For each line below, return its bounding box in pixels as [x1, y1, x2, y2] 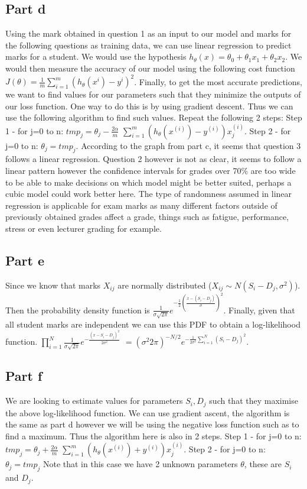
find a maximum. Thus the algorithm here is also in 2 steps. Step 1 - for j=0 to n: [5, 429, 302, 442]
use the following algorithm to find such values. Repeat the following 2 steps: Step [5, 111, 302, 124]
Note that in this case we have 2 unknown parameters [43, 458, 238, 470]
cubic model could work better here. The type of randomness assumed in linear [5, 187, 292, 200]
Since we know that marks [5, 278, 101, 291]
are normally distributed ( [117, 278, 212, 291]
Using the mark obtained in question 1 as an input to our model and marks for [5, 27, 292, 40]
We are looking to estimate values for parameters [5, 394, 183, 407]
